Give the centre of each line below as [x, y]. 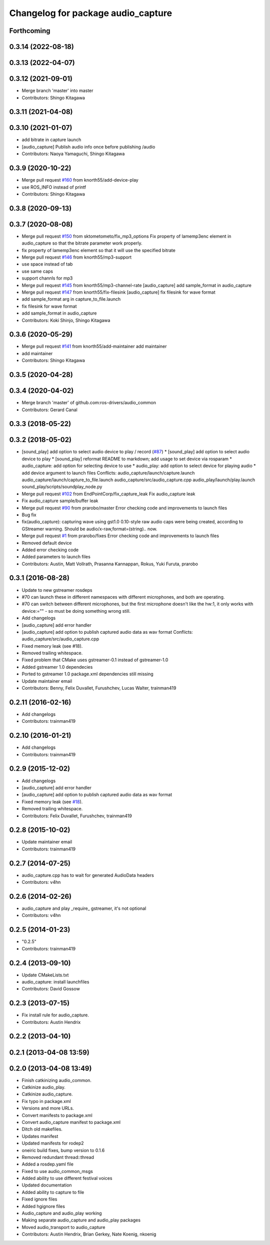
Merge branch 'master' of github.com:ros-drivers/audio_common [89, 403]
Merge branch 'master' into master [57, 91]
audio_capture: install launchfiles [55, 982]
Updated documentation [47, 1185]
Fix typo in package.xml [46, 1101]
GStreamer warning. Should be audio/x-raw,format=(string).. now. [89, 529]
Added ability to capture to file [53, 1192]
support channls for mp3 [47, 278]
